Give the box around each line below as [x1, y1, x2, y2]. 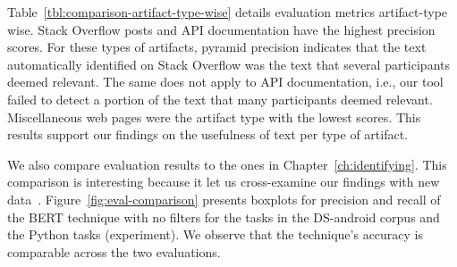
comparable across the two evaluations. [7, 242, 221, 261]
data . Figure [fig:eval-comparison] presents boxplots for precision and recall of [7, 189, 441, 208]
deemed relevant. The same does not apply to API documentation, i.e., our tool [7, 72, 444, 91]
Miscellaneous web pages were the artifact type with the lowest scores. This [7, 107, 421, 126]
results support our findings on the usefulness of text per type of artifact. [7, 125, 408, 144]
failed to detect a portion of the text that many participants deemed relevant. [7, 89, 433, 108]
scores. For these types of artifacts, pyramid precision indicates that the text [7, 38, 427, 56]
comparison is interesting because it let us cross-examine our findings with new [7, 172, 440, 191]
